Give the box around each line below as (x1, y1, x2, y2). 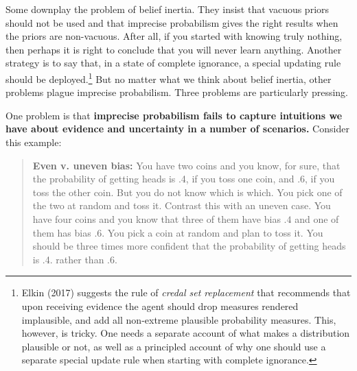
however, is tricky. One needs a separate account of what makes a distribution (21, 326, 350, 340)
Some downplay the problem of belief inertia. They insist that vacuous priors (5, 2, 330, 16)
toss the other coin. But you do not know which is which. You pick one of (32, 184, 343, 199)
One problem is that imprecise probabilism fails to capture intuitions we (5, 108, 343, 122)
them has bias (32, 225, 91, 239)
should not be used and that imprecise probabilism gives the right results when (5, 15, 338, 29)
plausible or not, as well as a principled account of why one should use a (21, 339, 326, 353)
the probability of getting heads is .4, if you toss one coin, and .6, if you (32, 171, 335, 186)
